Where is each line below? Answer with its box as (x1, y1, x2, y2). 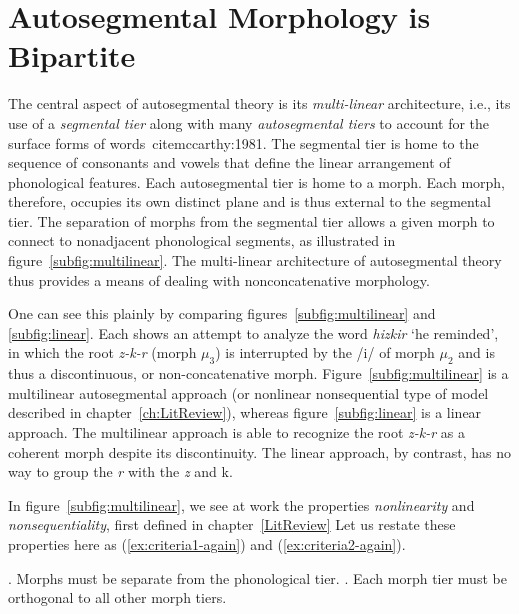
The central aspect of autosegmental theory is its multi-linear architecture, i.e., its (8, 93, 511, 114)
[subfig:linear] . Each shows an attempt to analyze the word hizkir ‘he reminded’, (8, 322, 499, 343)
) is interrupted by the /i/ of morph (215, 342, 435, 363)
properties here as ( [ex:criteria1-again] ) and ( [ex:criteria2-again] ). (8, 533, 406, 554)
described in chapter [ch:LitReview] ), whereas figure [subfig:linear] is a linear (8, 402, 482, 423)
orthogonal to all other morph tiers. (8, 587, 227, 608)
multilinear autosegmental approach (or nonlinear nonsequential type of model (8, 382, 489, 403)
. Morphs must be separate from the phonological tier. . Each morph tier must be (8, 567, 507, 588)
